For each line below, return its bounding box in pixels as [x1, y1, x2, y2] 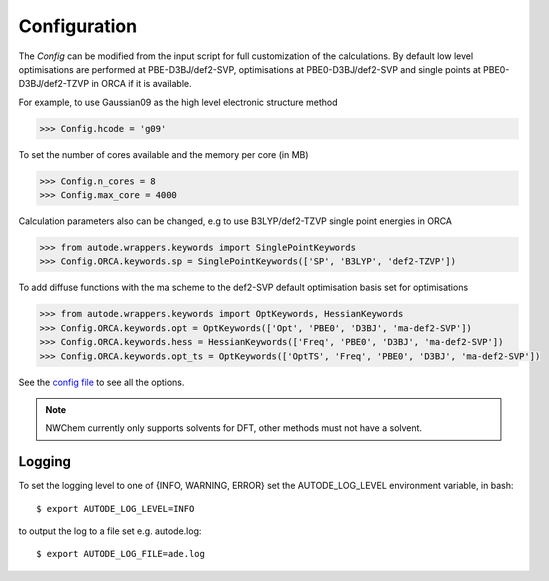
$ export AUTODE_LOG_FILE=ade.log [36, 548, 205, 560]
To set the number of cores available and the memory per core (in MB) [18, 148, 309, 160]
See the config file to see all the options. [18, 376, 185, 388]
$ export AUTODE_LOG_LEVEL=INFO [36, 503, 195, 514]
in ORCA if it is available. [91, 78, 192, 90]
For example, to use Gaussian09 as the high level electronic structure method [18, 96, 338, 108]
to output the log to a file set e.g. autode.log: [18, 525, 202, 537]
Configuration [18, 15, 138, 37]
